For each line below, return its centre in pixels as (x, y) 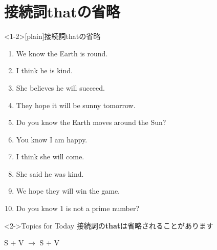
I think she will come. (50, 157)
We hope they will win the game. (68, 191)
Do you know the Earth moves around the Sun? (91, 122)
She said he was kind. (50, 173)
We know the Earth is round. (62, 53)
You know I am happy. (52, 139)
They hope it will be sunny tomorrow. (76, 105)
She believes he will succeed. (60, 87)
